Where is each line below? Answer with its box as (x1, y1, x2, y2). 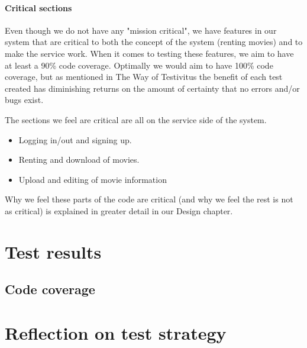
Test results (5, 239, 102, 263)
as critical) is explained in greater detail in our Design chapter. (5, 204, 233, 217)
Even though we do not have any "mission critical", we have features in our (5, 24, 277, 36)
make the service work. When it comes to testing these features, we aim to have (5, 47, 294, 59)
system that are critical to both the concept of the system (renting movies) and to (5, 36, 303, 48)
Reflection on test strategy (5, 320, 227, 344)
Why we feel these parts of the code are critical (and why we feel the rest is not (5, 193, 293, 205)
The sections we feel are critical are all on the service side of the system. (5, 113, 267, 125)
